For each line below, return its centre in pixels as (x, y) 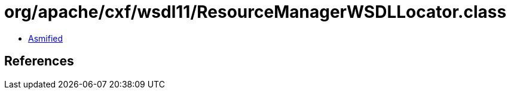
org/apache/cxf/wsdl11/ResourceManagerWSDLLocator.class (256, 12)
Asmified (46, 38)
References (39, 61)
